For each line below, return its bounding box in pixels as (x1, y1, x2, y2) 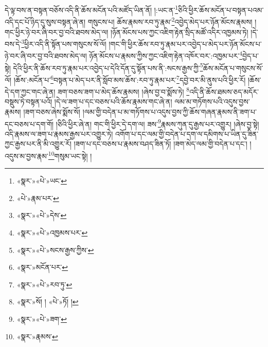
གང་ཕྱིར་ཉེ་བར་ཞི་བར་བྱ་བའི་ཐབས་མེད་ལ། (5, 26, 109, 37)
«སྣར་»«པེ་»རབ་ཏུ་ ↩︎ (16, 279, 73, 289)
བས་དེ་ (5, 38, 22, 49)
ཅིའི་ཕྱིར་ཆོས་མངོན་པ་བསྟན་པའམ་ (178, 4, 264, 15)
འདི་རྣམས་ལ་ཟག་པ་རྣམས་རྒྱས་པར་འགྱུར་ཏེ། (5, 128, 113, 139)
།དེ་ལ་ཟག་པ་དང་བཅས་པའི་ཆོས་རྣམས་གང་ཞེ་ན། (54, 96, 172, 107)
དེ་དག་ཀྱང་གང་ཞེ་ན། (5, 86, 56, 97)
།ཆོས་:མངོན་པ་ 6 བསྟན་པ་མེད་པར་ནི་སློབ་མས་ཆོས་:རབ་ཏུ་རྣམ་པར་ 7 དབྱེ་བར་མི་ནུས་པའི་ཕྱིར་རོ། (13, 72, 246, 85)
